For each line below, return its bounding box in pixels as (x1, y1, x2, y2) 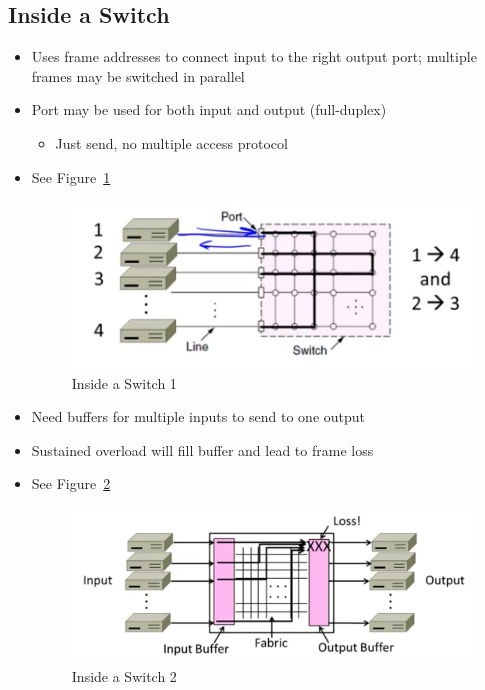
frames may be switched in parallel (31, 65, 245, 86)
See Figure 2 (31, 473, 111, 494)
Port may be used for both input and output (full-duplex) (31, 99, 387, 120)
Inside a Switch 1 (71, 372, 177, 393)
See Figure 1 (31, 166, 111, 187)
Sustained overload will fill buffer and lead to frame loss (31, 439, 374, 460)
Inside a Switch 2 (71, 665, 177, 686)
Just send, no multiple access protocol (55, 132, 288, 153)
